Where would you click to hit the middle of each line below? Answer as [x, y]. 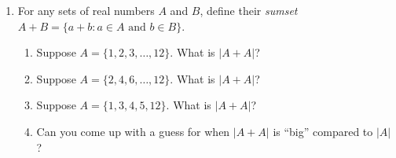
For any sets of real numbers [86, 10]
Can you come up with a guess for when [133, 131]
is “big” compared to [323, 131]
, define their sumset [249, 10]
